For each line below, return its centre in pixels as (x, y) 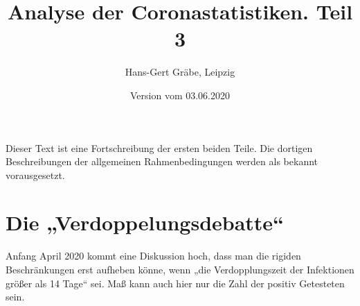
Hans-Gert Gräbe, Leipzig (180, 72)
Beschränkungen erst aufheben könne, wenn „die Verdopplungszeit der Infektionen (180, 269)
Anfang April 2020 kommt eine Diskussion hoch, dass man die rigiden (153, 256)
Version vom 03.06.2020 (180, 95)
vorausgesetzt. (35, 175)
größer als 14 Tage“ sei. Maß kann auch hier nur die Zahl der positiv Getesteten (175, 283)
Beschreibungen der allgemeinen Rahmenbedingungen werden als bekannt (162, 161)
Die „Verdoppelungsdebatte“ (145, 222)
